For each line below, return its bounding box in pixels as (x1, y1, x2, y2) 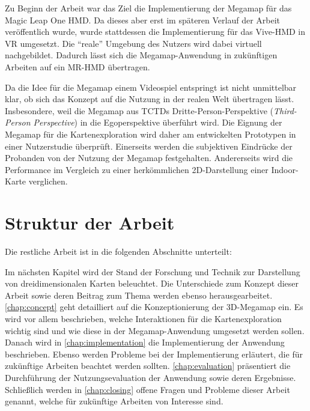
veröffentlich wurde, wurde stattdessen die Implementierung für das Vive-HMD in (5, 25, 306, 38)
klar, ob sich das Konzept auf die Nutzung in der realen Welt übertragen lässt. (5, 93, 294, 105)
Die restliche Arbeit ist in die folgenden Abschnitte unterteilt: (5, 245, 232, 258)
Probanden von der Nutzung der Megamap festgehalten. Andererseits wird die (5, 151, 293, 164)
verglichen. (28, 175, 68, 187)
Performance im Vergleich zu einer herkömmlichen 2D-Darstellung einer (5, 163, 269, 175)
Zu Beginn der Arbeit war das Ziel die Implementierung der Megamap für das (5, 2, 292, 14)
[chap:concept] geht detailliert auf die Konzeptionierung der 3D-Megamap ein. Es (5, 300, 303, 313)
